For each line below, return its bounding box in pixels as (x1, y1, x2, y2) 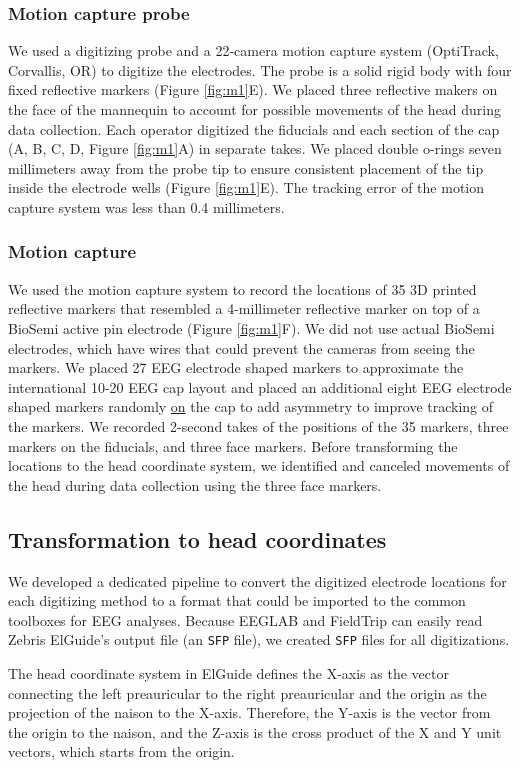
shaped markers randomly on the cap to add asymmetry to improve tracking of (8, 396, 494, 417)
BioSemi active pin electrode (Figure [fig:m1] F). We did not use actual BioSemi (8, 317, 495, 338)
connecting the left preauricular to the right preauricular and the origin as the (8, 682, 487, 703)
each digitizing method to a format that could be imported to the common (8, 590, 466, 611)
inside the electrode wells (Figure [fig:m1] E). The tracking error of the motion (8, 177, 485, 198)
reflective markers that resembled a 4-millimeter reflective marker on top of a (8, 298, 480, 319)
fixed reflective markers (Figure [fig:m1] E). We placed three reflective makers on (8, 79, 498, 100)
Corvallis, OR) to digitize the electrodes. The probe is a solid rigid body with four (8, 59, 512, 80)
